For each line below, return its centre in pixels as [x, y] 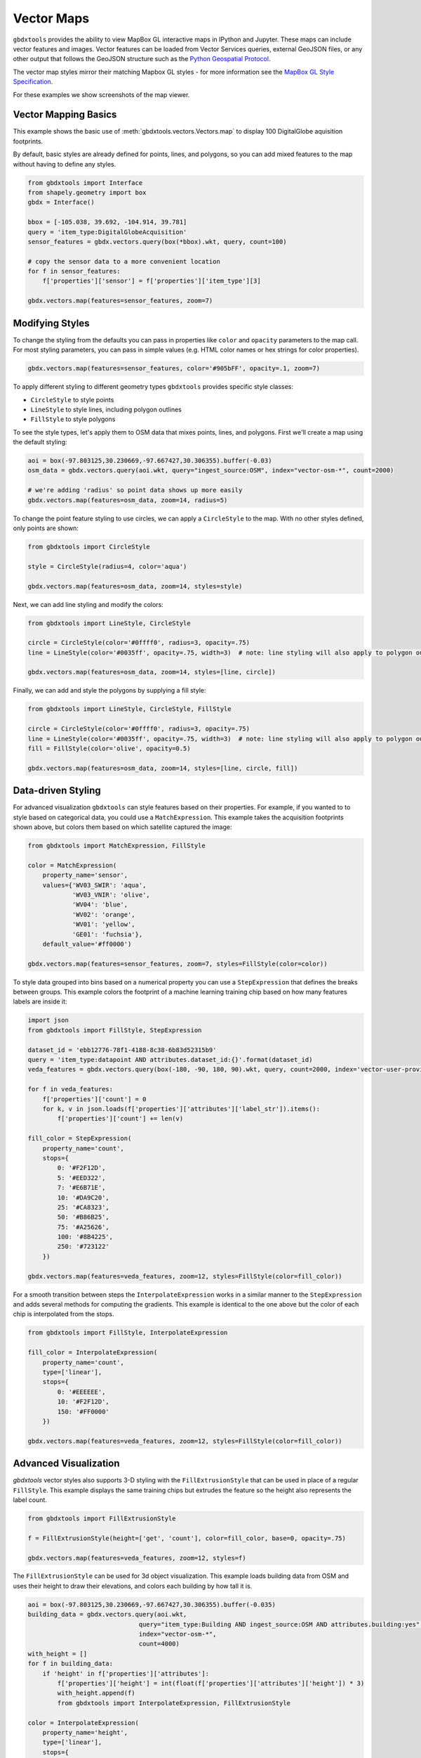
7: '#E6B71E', [81, 1188]
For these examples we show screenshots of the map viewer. [101, 94]
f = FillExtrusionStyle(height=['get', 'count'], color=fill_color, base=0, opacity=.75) [187, 1538]
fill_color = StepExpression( [80, 1138]
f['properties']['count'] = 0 [94, 1099]
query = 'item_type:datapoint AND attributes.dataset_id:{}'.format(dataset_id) [170, 1060]
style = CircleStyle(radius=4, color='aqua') [107, 566]
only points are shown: [46, 528]
